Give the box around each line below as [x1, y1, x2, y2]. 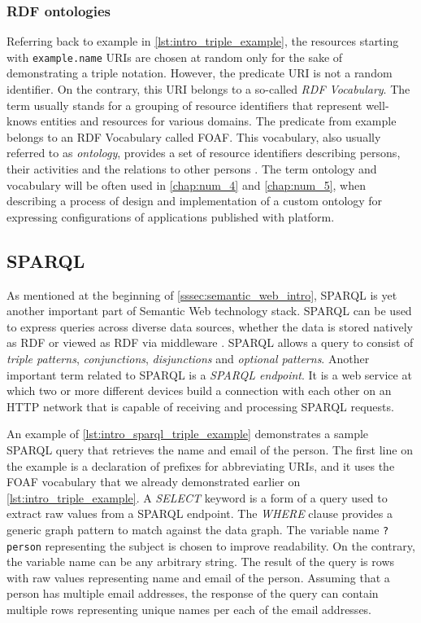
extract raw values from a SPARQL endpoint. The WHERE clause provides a [7, 505, 393, 522]
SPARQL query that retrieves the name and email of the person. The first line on [7, 441, 413, 458]
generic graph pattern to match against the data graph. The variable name [7, 520, 380, 537]
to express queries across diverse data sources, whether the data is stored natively [7, 318, 413, 335]
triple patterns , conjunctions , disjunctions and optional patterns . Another [7, 349, 370, 366]
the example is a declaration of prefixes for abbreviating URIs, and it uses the [7, 457, 395, 474]
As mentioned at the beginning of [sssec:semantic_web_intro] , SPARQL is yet [7, 286, 397, 303]
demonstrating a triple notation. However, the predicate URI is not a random [7, 64, 393, 81]
